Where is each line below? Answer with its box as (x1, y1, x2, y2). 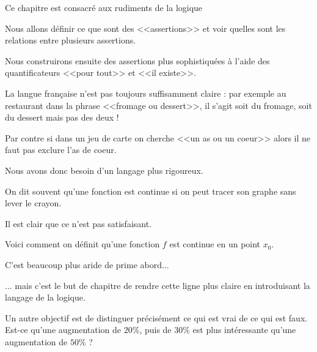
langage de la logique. (5, 291, 86, 304)
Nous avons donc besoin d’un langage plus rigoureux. (5, 163, 203, 176)
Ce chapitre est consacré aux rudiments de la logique (5, 1, 203, 13)
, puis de (139, 323, 172, 336)
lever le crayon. (5, 197, 62, 209)
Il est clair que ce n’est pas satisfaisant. (5, 217, 152, 230)
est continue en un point (169, 238, 261, 250)
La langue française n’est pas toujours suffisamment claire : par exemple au (5, 86, 286, 99)
